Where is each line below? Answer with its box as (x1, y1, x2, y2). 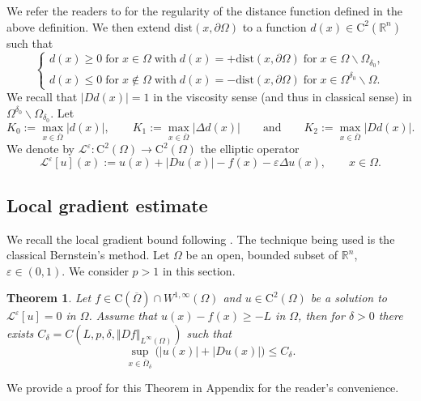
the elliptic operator (200, 140, 300, 157)
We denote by (6, 140, 74, 157)
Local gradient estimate (6, 192, 208, 217)
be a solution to (310, 289, 387, 306)
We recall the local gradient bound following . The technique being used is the (6, 230, 395, 247)
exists (6, 325, 34, 342)
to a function (242, 18, 307, 35)
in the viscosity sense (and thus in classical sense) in (153, 88, 412, 105)
